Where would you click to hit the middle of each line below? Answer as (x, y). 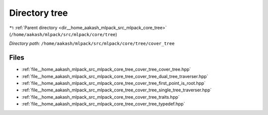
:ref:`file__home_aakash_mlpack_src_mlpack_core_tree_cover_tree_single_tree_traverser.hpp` (117, 90)
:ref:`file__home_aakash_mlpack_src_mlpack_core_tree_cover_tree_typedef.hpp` (103, 104)
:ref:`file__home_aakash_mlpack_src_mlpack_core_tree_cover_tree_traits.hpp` (100, 97)
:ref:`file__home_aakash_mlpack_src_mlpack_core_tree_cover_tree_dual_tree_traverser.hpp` (115, 76)
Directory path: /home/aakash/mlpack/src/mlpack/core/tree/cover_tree (92, 43)
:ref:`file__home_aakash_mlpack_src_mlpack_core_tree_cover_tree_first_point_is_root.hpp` (114, 83)
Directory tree (38, 13)
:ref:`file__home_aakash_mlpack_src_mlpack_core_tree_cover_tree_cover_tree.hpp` (106, 70)
